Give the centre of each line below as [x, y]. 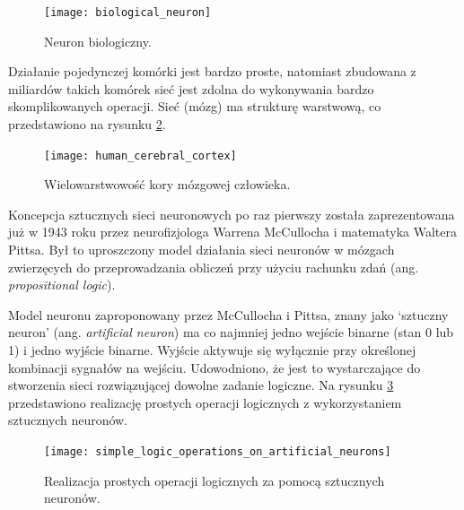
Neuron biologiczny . [98, 41]
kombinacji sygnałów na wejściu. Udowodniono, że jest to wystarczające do [214, 367]
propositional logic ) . [62, 285]
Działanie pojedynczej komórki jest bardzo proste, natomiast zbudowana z [212, 71]
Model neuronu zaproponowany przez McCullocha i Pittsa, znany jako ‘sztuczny [228, 314]
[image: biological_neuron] [128, 13]
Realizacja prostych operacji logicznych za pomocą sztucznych [214, 480]
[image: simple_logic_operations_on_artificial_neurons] [218, 452]
